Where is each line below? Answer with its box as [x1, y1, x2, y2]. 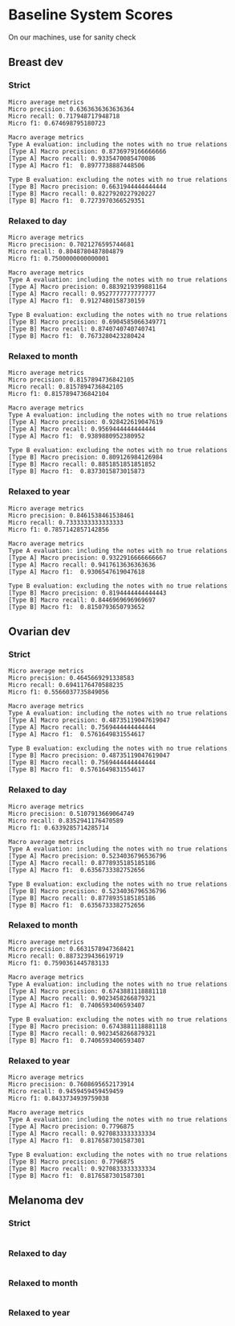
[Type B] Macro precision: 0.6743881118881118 [8, 1022, 167, 1031]
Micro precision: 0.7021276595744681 [8, 240, 135, 249]
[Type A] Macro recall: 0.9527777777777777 [8, 290, 156, 298]
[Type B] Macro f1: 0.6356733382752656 [8, 901, 146, 909]
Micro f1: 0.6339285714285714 [8, 823, 110, 832]
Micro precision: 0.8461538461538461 [8, 511, 135, 520]
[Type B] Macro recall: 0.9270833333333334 [8, 1165, 156, 1173]
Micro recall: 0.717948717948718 [8, 112, 120, 120]
